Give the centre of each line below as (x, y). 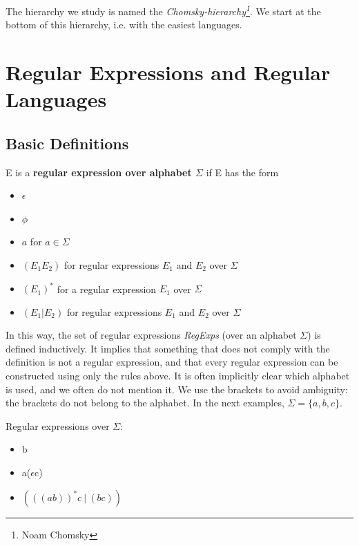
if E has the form (242, 172)
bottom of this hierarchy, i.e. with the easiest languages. (124, 25)
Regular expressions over (58, 425)
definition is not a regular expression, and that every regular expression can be (172, 362)
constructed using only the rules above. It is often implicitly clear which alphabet (178, 376)
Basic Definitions (67, 143)
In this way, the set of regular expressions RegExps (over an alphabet (151, 335)
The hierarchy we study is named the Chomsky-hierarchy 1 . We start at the (163, 10)
